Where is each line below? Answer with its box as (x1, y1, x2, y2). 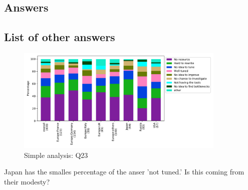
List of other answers (4, 29, 115, 45)
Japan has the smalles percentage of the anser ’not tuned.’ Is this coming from (4, 166, 244, 177)
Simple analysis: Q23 (24, 149, 88, 160)
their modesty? (4, 176, 50, 186)
